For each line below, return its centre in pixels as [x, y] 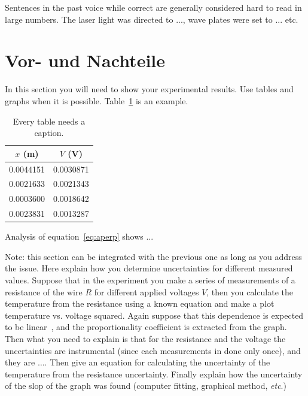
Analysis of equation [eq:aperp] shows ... [79, 236]
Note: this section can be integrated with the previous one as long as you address [153, 256]
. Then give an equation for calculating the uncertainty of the [157, 362]
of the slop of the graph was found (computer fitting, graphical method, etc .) [146, 386]
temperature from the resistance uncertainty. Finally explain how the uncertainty [154, 374]
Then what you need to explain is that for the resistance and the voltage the [145, 338]
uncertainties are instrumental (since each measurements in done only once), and [153, 350]
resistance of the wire [44, 291]
